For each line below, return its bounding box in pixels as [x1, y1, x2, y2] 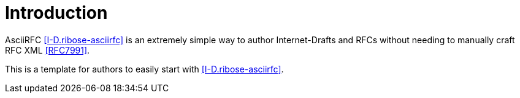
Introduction [5, 2, 108, 23]
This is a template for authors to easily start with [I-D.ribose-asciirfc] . [5, 63, 284, 74]
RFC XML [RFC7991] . [5, 44, 90, 55]
